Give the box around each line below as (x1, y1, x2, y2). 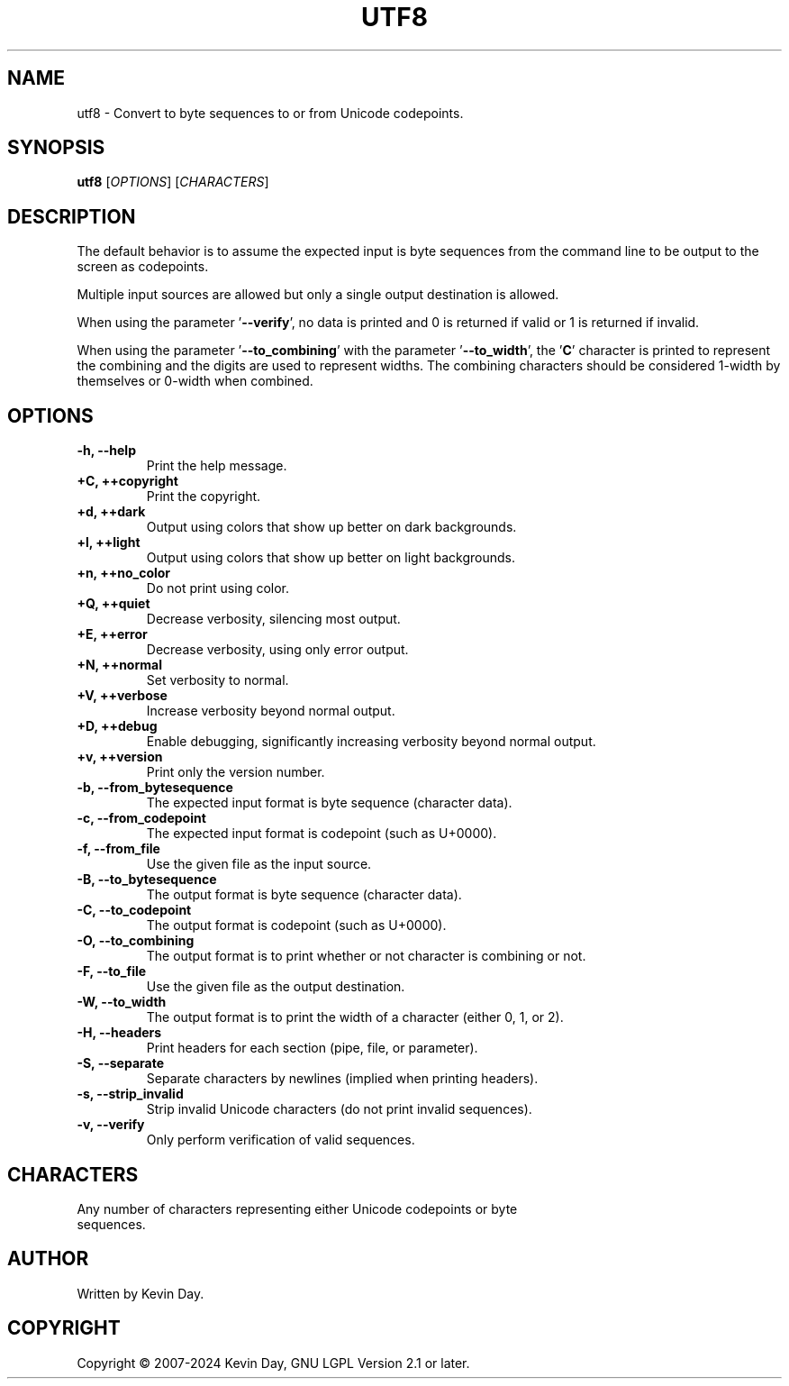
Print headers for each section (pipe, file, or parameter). (146, 1040, 478, 1056)
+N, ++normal (77, 657, 162, 673)
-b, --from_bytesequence (77, 780, 233, 796)
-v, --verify (77, 1117, 145, 1133)
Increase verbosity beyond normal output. (146, 703, 395, 719)
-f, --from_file (77, 841, 160, 857)
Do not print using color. (146, 580, 290, 597)
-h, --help (77, 442, 136, 459)
